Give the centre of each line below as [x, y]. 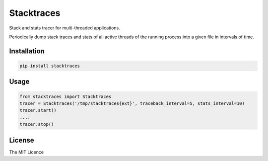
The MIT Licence [27, 152]
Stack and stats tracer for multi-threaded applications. [65, 28]
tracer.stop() [37, 124]
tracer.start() [38, 110]
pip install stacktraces [50, 66]
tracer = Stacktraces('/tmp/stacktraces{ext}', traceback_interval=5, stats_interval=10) [132, 103]
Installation [27, 51]
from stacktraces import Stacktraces [66, 96]
